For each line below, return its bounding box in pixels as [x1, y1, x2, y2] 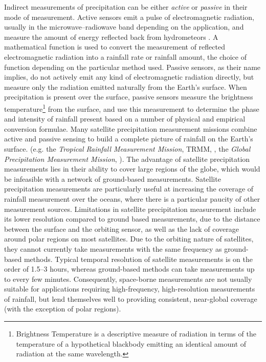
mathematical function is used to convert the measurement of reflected [4, 41, 225, 52]
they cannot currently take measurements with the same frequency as [4, 243, 222, 254]
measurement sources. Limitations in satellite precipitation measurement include [4, 203, 256, 214]
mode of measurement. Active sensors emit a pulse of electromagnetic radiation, [4, 11, 254, 22]
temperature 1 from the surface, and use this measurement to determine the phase [4, 102, 259, 114]
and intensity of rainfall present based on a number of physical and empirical [4, 113, 246, 124]
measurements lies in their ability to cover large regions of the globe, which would [4, 163, 260, 174]
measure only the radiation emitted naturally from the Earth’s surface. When [4, 81, 247, 92]
